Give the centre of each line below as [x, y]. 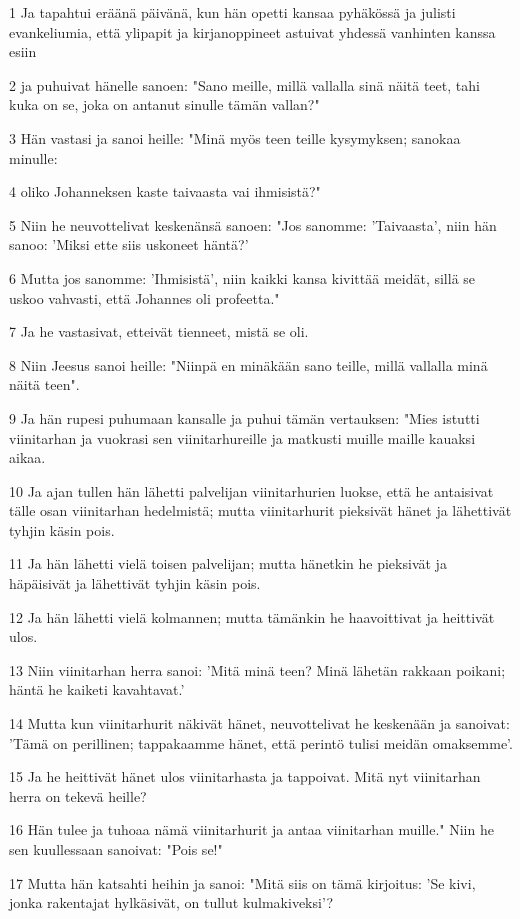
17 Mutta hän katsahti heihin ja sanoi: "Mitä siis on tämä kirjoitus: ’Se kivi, [242, 882]
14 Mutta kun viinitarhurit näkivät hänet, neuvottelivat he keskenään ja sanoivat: [259, 723]
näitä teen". [44, 384]
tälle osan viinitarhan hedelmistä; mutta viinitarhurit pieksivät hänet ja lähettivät [260, 510]
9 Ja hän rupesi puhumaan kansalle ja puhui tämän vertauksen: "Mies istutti [244, 417]
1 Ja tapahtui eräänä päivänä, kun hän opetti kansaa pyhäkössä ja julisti [232, 12]
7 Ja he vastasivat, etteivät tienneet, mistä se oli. [159, 331]
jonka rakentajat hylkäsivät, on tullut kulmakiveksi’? [171, 902]
